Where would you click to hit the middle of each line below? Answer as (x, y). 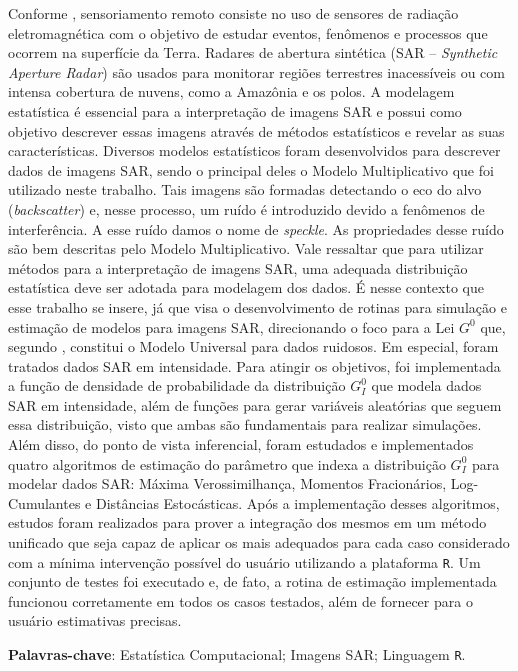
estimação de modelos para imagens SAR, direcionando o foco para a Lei (231, 326)
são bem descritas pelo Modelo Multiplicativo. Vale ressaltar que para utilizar (246, 248)
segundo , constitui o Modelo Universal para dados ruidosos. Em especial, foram (253, 346)
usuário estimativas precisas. (95, 620)
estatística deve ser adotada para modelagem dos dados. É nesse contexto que (246, 287)
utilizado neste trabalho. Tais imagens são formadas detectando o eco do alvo (245, 189)
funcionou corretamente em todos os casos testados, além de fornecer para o (240, 600)
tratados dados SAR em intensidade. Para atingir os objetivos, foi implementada (254, 365)
